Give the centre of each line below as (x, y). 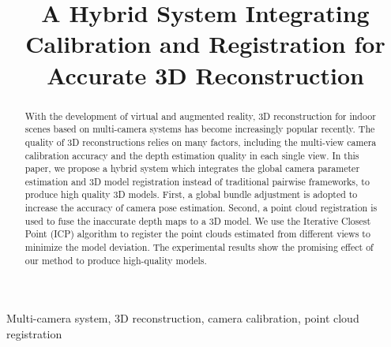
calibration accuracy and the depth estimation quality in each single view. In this (192, 155)
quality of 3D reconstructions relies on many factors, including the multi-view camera (201, 142)
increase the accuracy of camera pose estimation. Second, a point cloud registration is (201, 208)
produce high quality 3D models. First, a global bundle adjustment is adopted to (191, 194)
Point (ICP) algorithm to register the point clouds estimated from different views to (197, 234)
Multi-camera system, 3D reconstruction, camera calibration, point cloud (183, 318)
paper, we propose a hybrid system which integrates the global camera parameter (192, 168)
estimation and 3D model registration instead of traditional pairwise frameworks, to (197, 181)
